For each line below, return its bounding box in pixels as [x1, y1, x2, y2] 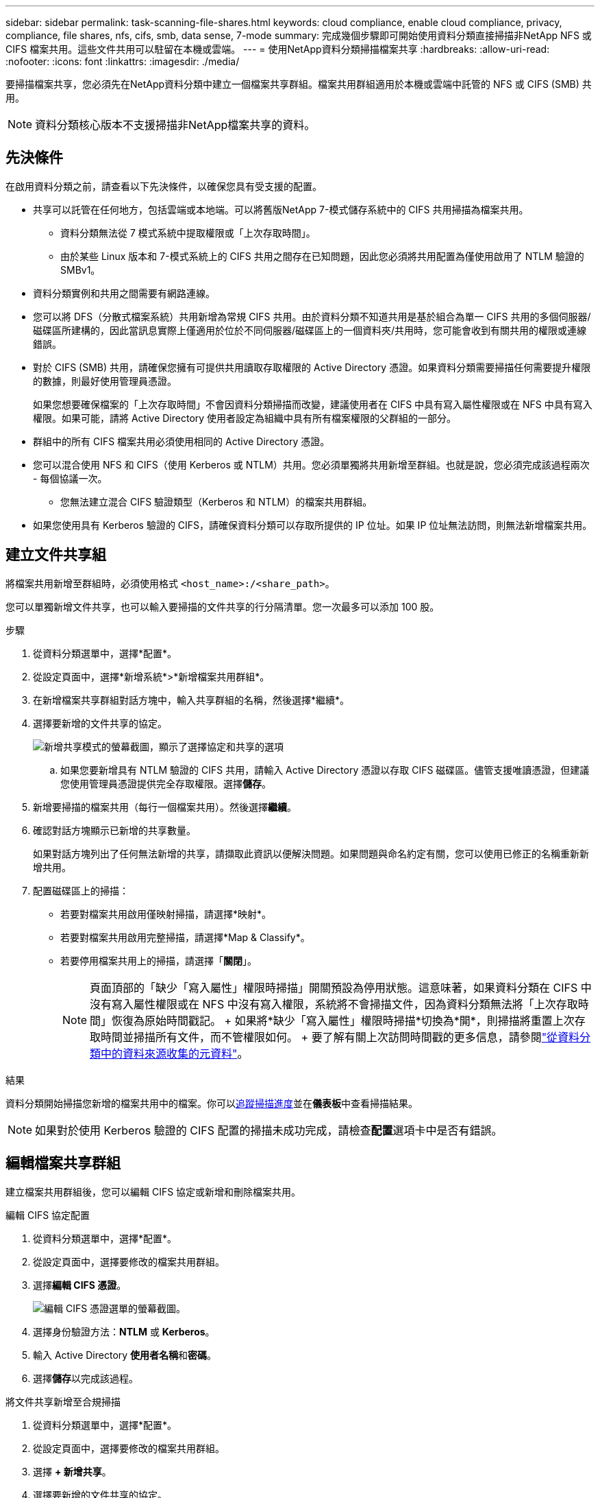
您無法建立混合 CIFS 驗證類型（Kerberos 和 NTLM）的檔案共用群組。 [60, 495, 373, 508]
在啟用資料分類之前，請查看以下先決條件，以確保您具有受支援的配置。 [5, 180, 322, 192]
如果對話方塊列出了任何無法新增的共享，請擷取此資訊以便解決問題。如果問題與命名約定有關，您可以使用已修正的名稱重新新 [33, 847, 589, 859]
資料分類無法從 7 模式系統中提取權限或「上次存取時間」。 [60, 226, 316, 239]
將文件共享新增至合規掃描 [5, 1395, 121, 1407]
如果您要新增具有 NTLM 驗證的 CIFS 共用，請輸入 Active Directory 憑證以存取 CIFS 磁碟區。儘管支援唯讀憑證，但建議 [60, 763, 590, 776]
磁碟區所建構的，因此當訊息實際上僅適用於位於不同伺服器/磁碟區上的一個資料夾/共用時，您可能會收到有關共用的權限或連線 [33, 324, 587, 336]
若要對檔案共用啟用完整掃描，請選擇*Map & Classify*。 [60, 931, 310, 943]
